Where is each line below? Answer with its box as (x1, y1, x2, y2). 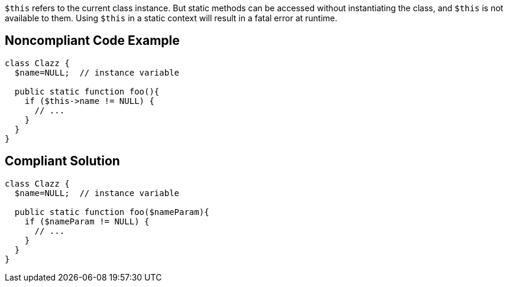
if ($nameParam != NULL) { (24, 216, 150, 226)
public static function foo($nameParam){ (14, 207, 209, 217)
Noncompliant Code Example (5, 33, 180, 48)
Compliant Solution (5, 154, 120, 169)
